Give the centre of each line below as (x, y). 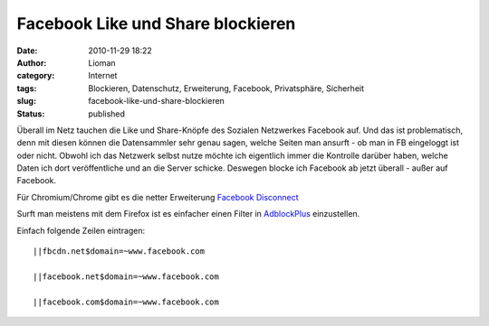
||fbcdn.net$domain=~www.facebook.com (119, 251)
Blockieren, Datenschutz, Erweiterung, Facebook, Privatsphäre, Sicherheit (226, 88)
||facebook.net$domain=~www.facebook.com (126, 276)
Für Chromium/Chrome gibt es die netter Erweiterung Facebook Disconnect (158, 197)
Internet (103, 76)
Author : (32, 62)
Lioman (102, 62)
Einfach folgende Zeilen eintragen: (81, 230)
